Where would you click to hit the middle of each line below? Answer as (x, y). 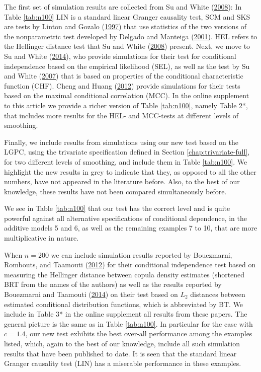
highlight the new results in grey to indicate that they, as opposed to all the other (130, 171)
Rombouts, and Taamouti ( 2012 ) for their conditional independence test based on (130, 265)
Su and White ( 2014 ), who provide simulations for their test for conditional (120, 56)
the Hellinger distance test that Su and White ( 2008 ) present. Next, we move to (127, 46)
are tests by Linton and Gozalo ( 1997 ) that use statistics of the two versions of (125, 26)
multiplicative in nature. (41, 238)
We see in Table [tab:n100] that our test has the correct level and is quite (117, 208)
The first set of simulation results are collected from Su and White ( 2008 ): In (123, 7)
